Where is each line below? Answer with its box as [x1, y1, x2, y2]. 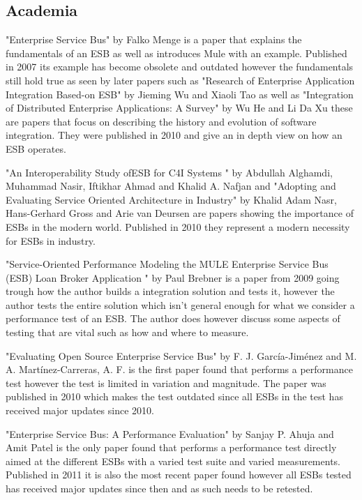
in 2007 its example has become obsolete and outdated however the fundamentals [6, 59, 354, 74]
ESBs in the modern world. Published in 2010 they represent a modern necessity [6, 219, 350, 234]
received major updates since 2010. [6, 403, 154, 418]
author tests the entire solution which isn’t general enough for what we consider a [6, 297, 355, 312]
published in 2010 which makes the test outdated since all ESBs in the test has [6, 389, 343, 404]
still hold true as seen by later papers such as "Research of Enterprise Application [6, 73, 355, 87]
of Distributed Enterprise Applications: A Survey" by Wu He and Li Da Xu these [6, 100, 353, 115]
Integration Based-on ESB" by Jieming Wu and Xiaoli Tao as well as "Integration [6, 86, 354, 101]
